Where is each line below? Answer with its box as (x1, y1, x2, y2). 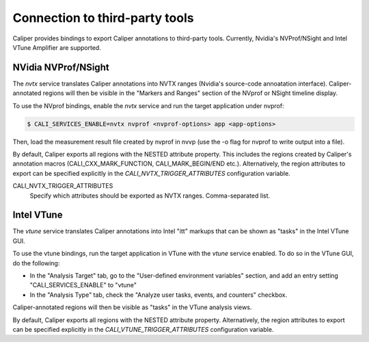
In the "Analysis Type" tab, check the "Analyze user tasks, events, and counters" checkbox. (29, 291, 288, 299)
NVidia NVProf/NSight (12, 62, 109, 73)
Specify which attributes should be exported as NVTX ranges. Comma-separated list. (29, 192, 271, 200)
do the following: (12, 259, 60, 267)
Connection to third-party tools (12, 10, 194, 25)
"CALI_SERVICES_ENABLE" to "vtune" (29, 281, 137, 289)
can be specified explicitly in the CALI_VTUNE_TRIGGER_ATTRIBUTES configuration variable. (12, 325, 274, 333)
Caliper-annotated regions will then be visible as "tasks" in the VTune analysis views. (12, 303, 252, 311)
